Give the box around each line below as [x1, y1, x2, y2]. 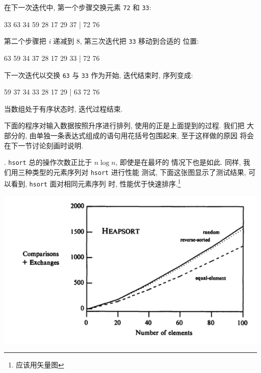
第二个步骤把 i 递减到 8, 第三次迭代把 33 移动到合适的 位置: [4, 36, 199, 46]
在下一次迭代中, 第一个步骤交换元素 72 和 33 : [4, 2, 152, 12]
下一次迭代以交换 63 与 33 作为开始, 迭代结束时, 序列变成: [4, 69, 193, 80]
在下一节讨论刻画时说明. [4, 140, 83, 150]
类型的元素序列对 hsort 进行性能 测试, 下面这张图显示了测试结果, [32, 166, 246, 177]
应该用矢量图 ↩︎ [16, 359, 64, 370]
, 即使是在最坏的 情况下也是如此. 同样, [115, 157, 241, 167]
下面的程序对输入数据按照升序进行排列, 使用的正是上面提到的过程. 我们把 [4, 120, 245, 131]
